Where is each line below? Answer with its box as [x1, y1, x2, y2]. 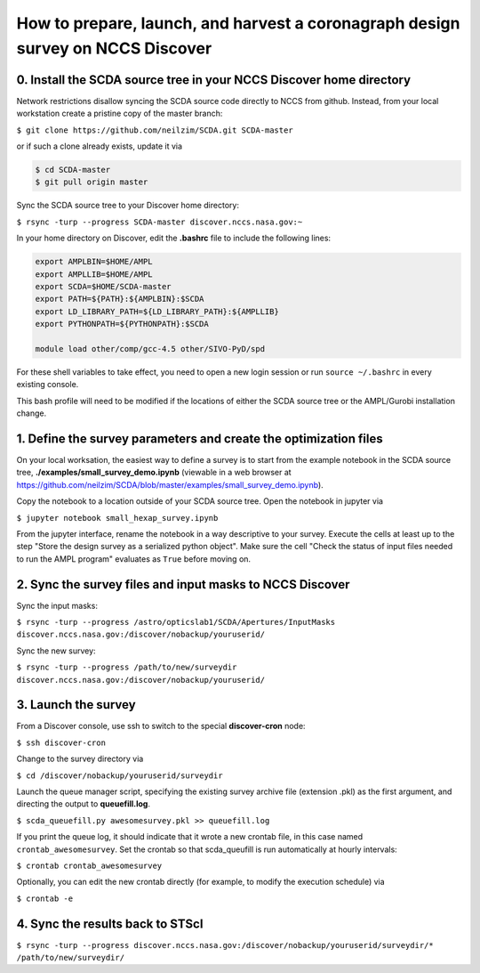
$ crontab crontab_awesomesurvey [16, 860, 163, 871]
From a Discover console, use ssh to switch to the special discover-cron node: [16, 721, 306, 732]
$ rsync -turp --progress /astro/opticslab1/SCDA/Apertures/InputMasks [16, 617, 336, 627]
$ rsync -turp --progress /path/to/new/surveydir [16, 662, 237, 672]
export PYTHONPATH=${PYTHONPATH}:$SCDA [35, 319, 209, 329]
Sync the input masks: [16, 600, 98, 611]
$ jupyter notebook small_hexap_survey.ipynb [16, 513, 219, 523]
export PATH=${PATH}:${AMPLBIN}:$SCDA [35, 294, 204, 304]
